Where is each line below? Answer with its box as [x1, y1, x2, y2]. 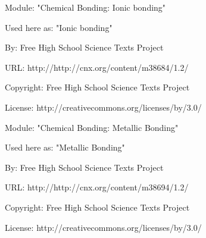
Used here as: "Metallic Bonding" [5, 141, 125, 154]
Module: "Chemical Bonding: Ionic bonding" [5, 1, 166, 13]
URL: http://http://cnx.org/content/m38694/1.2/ [5, 181, 189, 193]
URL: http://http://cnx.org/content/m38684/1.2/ [5, 61, 189, 73]
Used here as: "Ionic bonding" [5, 21, 113, 33]
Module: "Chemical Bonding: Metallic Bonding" [5, 121, 179, 133]
